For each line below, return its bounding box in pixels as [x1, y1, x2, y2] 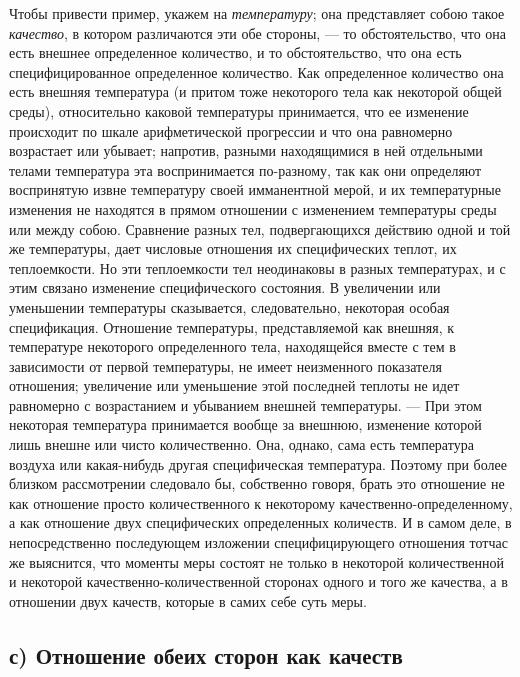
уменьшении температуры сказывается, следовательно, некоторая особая [9, 296, 450, 317]
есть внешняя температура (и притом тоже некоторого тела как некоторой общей [9, 81, 502, 102]
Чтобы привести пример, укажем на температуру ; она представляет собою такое [9, 3, 505, 23]
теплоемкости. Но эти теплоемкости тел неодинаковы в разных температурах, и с [9, 257, 506, 278]
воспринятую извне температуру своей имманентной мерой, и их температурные [9, 179, 501, 200]
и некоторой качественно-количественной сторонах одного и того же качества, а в [9, 571, 508, 592]
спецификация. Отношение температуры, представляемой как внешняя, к [9, 316, 454, 337]
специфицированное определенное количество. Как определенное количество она [9, 61, 504, 82]
